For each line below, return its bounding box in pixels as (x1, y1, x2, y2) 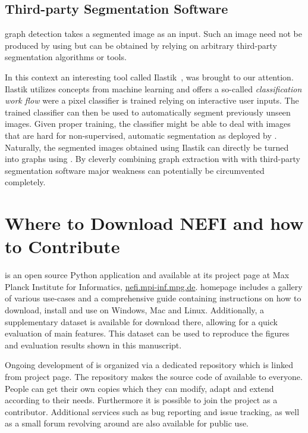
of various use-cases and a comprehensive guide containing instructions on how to (5, 292, 301, 304)
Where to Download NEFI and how (5, 211, 304, 235)
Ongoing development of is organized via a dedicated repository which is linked (5, 359, 293, 371)
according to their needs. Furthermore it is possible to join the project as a (5, 394, 278, 406)
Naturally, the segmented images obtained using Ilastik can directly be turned (5, 141, 289, 153)
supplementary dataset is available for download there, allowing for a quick (5, 315, 278, 328)
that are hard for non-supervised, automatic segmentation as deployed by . (5, 129, 277, 141)
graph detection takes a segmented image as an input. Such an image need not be (5, 27, 302, 40)
